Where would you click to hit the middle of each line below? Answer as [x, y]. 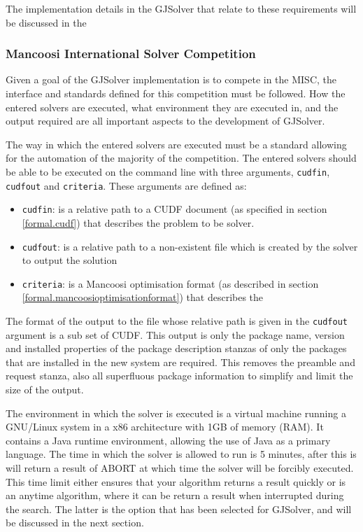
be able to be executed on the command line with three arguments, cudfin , [168, 171]
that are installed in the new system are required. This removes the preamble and [180, 362]
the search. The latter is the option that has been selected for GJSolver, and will [179, 509]
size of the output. [45, 390]
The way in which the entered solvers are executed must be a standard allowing [176, 144]
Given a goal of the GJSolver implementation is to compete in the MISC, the [171, 79]
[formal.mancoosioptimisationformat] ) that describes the [143, 297]
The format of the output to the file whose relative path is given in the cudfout [177, 321]
